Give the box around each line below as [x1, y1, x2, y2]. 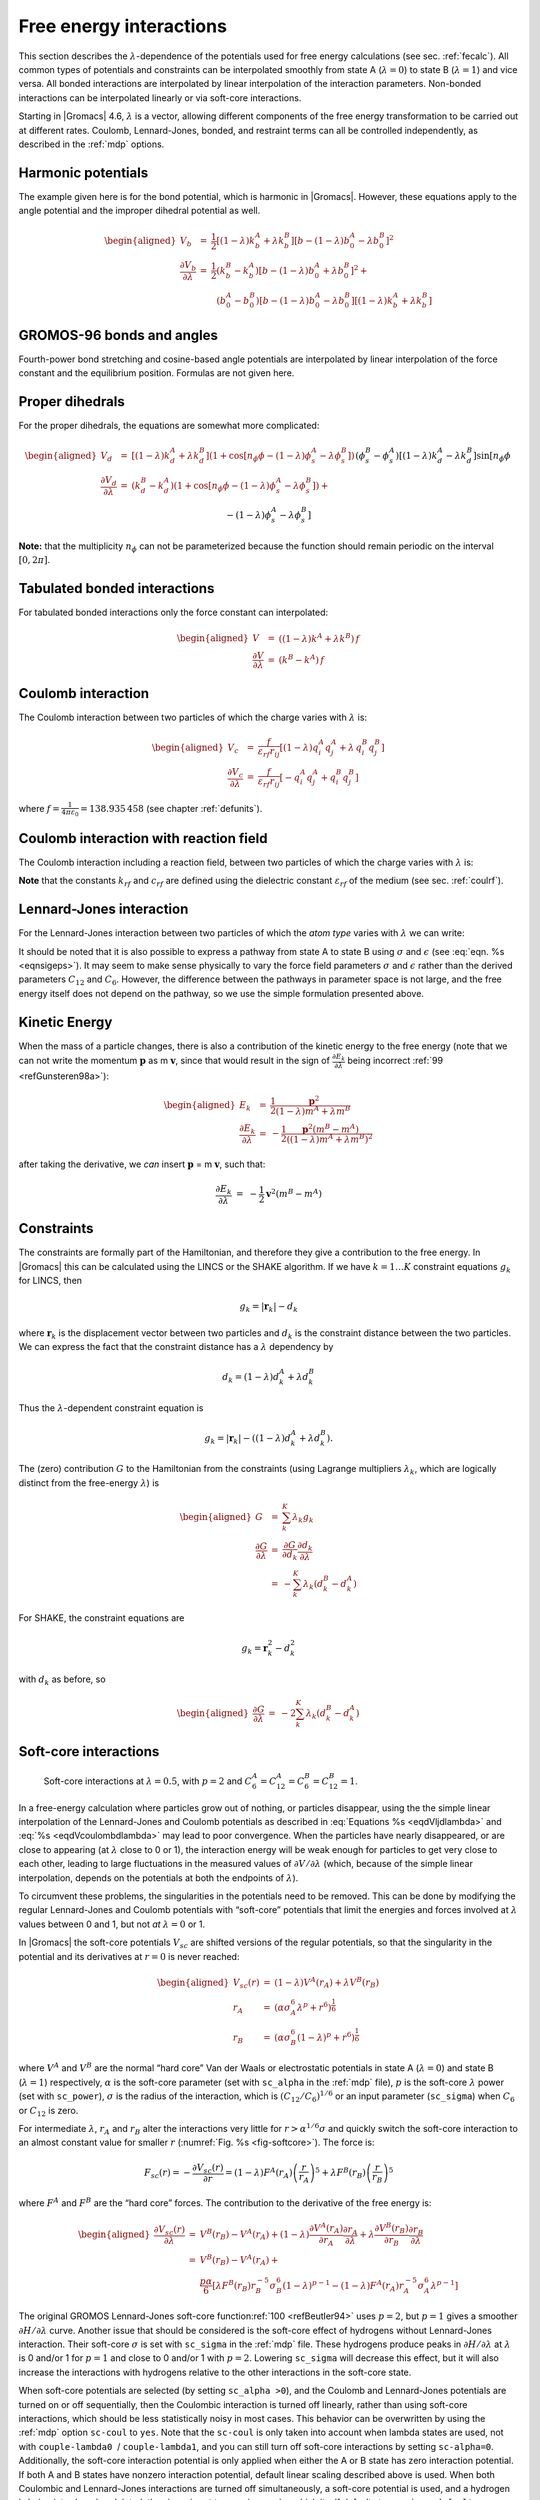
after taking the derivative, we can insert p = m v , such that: [18, 1158, 266, 1170]
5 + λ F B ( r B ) [315, 2165, 367, 2180]
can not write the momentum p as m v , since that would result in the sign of [18, 1054, 330, 1066]
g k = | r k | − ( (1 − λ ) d [204, 1432, 292, 1446]
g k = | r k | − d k [239, 1301, 299, 1315]
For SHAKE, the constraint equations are [18, 1612, 185, 1624]
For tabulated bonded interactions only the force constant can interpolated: [18, 606, 329, 619]
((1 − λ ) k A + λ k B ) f [278, 631, 360, 644]
